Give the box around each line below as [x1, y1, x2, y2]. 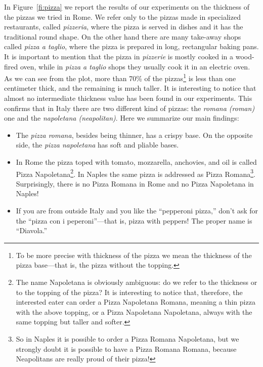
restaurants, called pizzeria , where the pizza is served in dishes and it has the [4, 21, 243, 32]
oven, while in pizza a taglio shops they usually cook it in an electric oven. [20, 61, 250, 71]
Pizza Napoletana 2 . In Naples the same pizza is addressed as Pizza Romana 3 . [16, 167, 255, 179]
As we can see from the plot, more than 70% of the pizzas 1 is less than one [4, 71, 236, 83]
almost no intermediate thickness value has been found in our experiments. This [4, 93, 252, 103]
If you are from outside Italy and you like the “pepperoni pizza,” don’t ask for [16, 205, 258, 215]
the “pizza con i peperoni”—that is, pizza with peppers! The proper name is [16, 215, 252, 226]
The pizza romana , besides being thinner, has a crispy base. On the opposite [16, 129, 253, 140]
